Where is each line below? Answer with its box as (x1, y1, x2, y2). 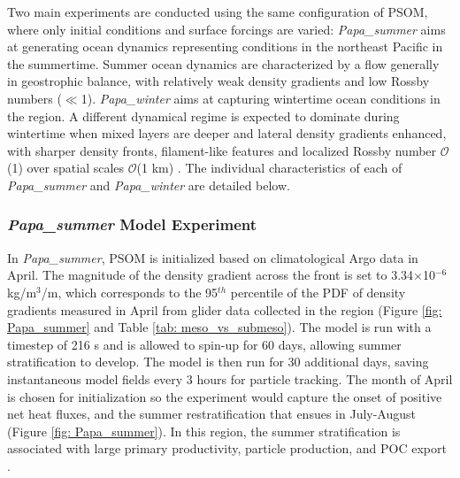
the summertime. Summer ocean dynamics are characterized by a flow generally (7, 54, 440, 73)
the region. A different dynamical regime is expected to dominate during (7, 106, 400, 125)
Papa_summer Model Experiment (7, 213, 257, 235)
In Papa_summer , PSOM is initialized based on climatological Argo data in (7, 248, 418, 266)
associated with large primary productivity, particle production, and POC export (7, 439, 447, 458)
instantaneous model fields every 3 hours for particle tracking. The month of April (7, 369, 453, 388)
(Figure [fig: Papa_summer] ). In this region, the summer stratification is (7, 421, 401, 440)
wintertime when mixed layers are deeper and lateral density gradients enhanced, (7, 124, 447, 143)
